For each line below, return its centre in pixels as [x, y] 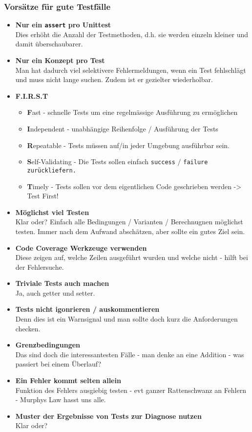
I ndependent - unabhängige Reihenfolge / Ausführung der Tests [123, 129]
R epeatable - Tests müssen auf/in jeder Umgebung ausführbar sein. [128, 145]
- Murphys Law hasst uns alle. [61, 400]
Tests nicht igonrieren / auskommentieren [87, 309]
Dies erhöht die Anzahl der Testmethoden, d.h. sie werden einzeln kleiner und [132, 34]
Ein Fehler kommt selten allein [68, 380]
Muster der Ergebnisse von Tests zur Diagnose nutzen [108, 416]
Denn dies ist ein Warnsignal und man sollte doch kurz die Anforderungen [126, 319]
